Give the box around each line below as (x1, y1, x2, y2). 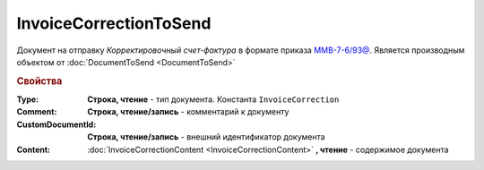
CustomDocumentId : (16, 119, 97, 130)
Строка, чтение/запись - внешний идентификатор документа (87, 132, 326, 142)
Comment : (16, 106, 57, 117)
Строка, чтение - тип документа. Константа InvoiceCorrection (87, 94, 340, 105)
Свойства (16, 74, 63, 87)
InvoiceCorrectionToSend (16, 13, 212, 33)
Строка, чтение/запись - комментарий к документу (87, 106, 290, 117)
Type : (16, 94, 39, 105)
